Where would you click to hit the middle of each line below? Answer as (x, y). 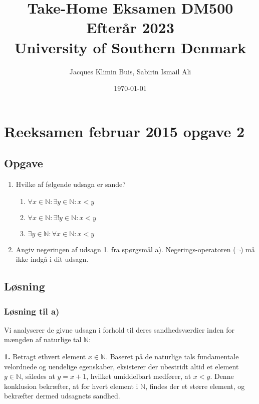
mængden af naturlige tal (43, 339)
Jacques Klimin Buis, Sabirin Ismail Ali (130, 71)
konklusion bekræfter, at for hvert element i (71, 386)
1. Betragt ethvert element (45, 357)
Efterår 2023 (130, 27)
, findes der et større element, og (195, 386)
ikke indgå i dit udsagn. (52, 259)
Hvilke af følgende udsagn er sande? (71, 184)
